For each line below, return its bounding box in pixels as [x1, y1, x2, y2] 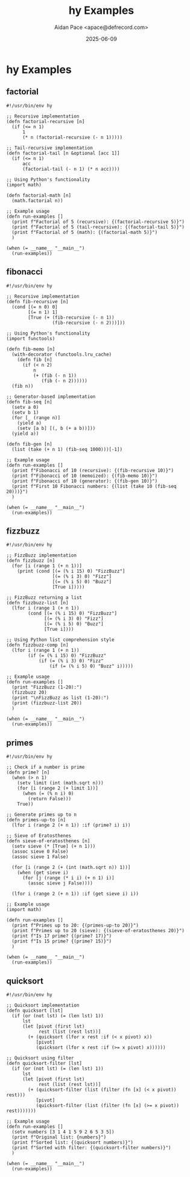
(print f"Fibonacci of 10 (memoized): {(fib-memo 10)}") [11, 473, 158, 479]
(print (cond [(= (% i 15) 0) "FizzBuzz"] [17, 568, 125, 575]
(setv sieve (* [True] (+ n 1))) [11, 844, 96, 850]
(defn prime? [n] [6, 769, 50, 775]
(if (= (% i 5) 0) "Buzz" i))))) [49, 663, 134, 669]
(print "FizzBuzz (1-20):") [11, 684, 83, 690]
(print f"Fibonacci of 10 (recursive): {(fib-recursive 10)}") [11, 467, 174, 473]
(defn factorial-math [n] [6, 192, 71, 198]
